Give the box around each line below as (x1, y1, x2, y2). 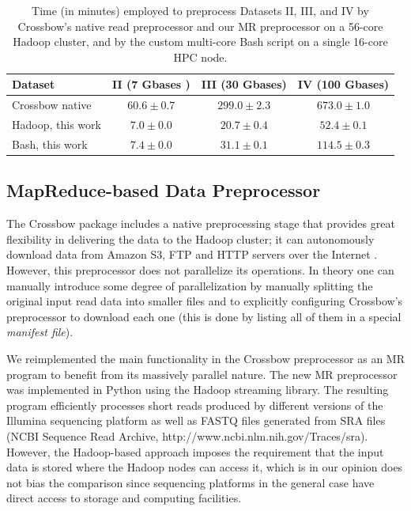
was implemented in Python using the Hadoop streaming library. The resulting (6, 381, 389, 398)
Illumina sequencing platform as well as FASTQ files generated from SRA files (6, 412, 386, 429)
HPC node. (173, 48, 228, 65)
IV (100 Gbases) (297, 76, 390, 93)
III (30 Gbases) (201, 76, 287, 93)
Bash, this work (12, 135, 88, 152)
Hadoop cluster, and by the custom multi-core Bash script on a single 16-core (13, 33, 388, 50)
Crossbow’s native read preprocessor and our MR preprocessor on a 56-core (17, 17, 383, 34)
